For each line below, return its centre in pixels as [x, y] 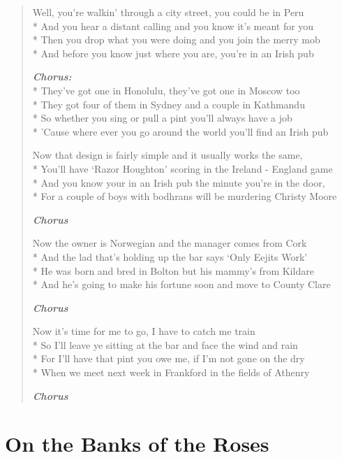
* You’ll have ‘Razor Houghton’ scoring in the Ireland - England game [183, 168]
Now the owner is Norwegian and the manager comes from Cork [170, 243]
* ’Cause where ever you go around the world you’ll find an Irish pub [180, 131]
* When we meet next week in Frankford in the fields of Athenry [171, 372]
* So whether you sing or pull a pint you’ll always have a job [162, 118]
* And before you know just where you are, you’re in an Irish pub [173, 53]
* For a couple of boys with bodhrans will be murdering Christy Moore [185, 196]
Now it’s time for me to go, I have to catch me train [144, 331]
